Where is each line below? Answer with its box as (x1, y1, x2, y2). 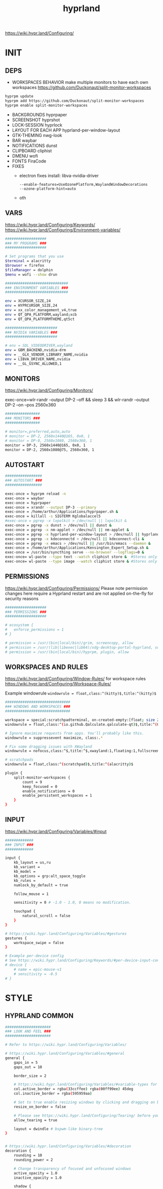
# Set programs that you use (5, 254, 64, 259)
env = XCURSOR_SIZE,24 (5, 299, 51, 304)
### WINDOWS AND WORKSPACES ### (5, 704, 70, 709)
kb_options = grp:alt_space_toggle (14, 874, 86, 879)
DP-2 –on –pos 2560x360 (5, 402, 56, 408)
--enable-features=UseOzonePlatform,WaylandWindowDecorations (19, 182, 148, 187)
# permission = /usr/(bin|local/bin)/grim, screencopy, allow (5, 640, 133, 645)
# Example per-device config (5, 954, 64, 959)
